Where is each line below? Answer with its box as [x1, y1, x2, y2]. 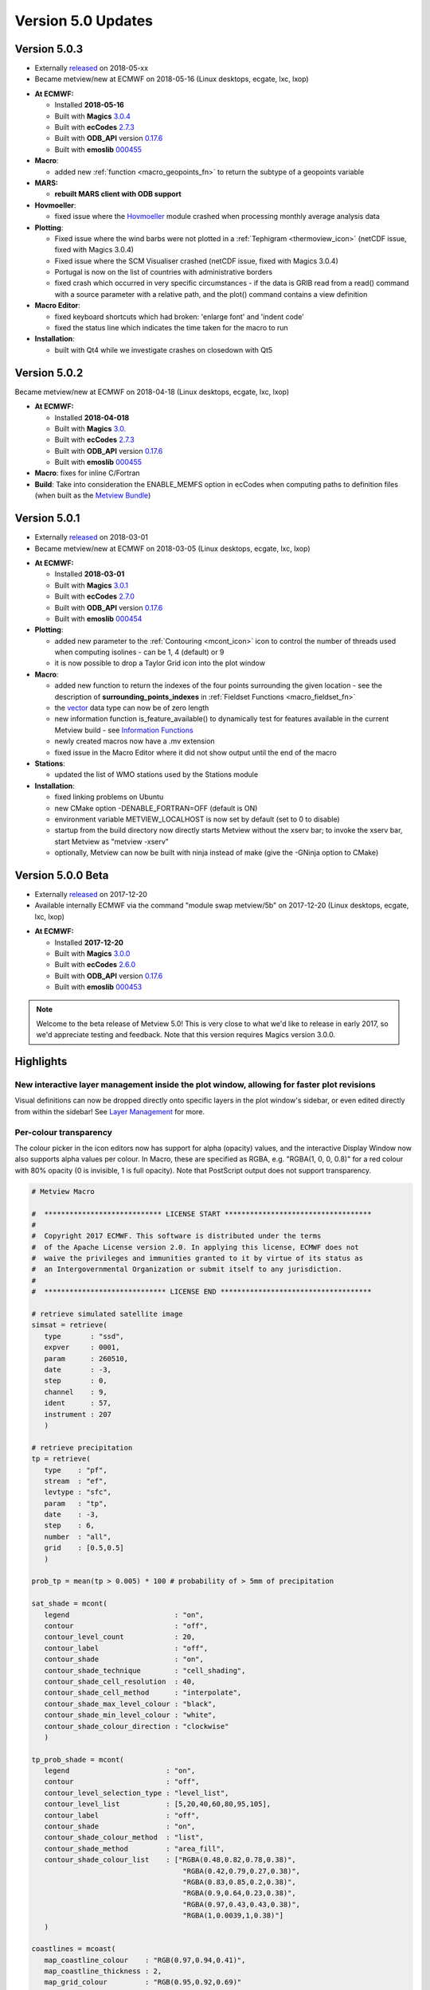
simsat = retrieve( [31, 1321, 107, 1329]
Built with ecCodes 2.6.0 [54, 960, 135, 970]
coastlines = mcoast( [31, 1945, 116, 1953]
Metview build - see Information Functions [54, 725, 194, 735]
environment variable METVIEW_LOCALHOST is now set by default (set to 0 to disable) [54, 814, 340, 824]
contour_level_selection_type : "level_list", [44, 1788, 229, 1797]
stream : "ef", [44, 1477, 107, 1485]
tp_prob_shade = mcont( [31, 1755, 125, 1764]
